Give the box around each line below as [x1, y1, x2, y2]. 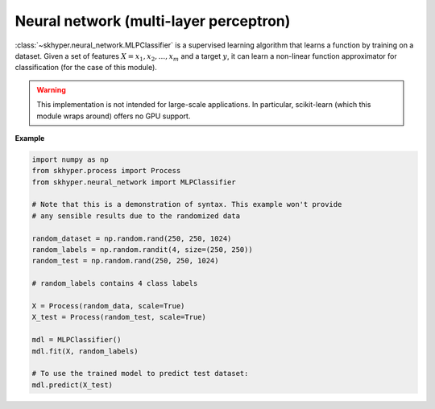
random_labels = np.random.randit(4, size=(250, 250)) [31, 246, 253, 254]
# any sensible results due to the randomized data [31, 211, 241, 221]
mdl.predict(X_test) [31, 380, 113, 390]
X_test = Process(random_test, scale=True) [31, 312, 207, 322]
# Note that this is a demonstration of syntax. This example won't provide [31, 200, 342, 209]
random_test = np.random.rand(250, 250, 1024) [31, 256, 219, 266]
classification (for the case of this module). [14, 63, 157, 72]
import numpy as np [31, 155, 109, 164]
